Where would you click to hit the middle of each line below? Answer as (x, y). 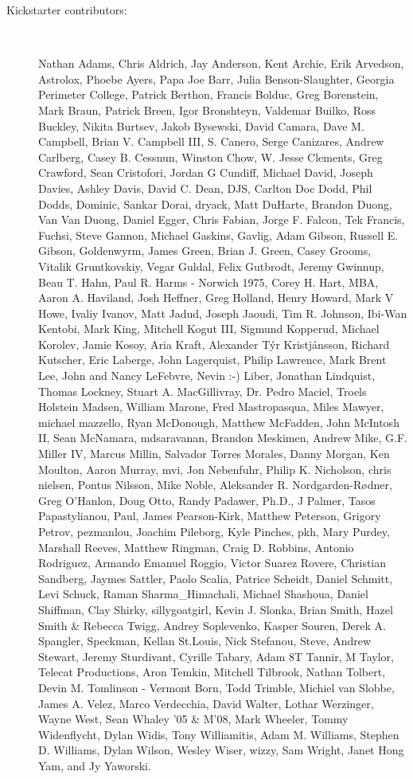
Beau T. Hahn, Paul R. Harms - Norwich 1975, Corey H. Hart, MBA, (208, 282)
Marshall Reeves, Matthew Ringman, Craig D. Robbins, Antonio (196, 547)
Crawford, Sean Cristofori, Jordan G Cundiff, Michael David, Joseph (206, 172)
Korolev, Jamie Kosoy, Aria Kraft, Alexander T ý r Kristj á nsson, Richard (214, 344)
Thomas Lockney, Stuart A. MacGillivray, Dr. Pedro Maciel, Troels (203, 391)
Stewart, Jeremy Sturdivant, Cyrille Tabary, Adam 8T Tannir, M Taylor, (216, 656)
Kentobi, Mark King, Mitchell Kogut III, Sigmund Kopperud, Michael (209, 329)
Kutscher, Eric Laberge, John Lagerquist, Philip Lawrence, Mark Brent (212, 360)
